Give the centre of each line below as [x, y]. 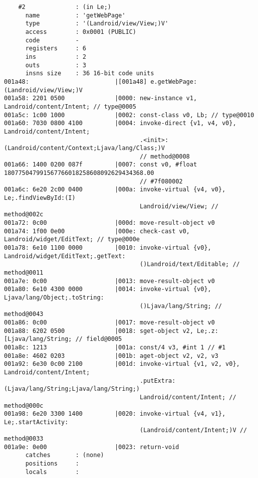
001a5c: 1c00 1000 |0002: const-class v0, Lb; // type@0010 [129, 115]
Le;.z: [208, 331]
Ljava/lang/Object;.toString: [54, 297]
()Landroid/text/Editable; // [190, 264]
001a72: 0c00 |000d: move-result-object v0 [110, 223]
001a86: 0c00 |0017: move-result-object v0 [110, 322]
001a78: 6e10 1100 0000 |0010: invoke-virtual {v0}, [108, 248]
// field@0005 [99, 339]
